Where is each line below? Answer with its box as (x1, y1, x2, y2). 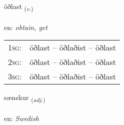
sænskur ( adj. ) (4, 92, 45, 104)
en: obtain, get (4, 21, 47, 32)
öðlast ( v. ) (4, 1, 33, 12)
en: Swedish (4, 113, 39, 123)
